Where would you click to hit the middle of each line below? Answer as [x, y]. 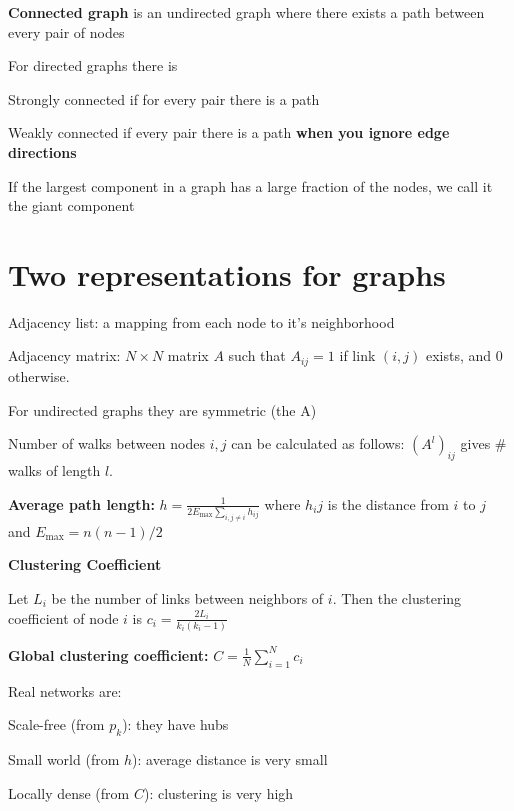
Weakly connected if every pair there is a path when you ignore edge [229, 132]
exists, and [458, 355]
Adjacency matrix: [64, 355]
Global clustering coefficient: [108, 654]
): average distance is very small [230, 759]
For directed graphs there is [93, 65]
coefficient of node [63, 617]
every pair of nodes [66, 31]
